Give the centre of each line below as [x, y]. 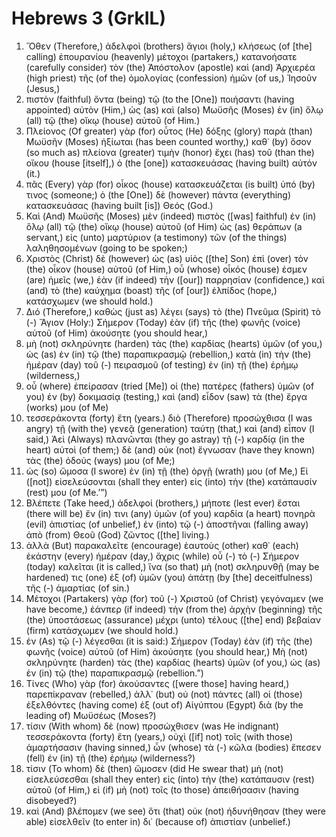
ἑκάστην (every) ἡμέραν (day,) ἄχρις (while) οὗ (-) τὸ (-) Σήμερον [162, 556]
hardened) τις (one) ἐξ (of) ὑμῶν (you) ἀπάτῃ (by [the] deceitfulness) [169, 577]
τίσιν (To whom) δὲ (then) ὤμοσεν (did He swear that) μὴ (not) [154, 768]
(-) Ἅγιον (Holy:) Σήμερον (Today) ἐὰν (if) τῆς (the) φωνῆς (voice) [163, 322]
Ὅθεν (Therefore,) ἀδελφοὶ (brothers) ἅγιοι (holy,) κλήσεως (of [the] [169, 46]
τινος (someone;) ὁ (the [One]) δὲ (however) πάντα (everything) [158, 194]
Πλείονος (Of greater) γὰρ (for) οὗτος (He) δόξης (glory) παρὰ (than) [169, 131]
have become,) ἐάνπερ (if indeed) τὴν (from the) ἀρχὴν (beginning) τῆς [174, 609]
